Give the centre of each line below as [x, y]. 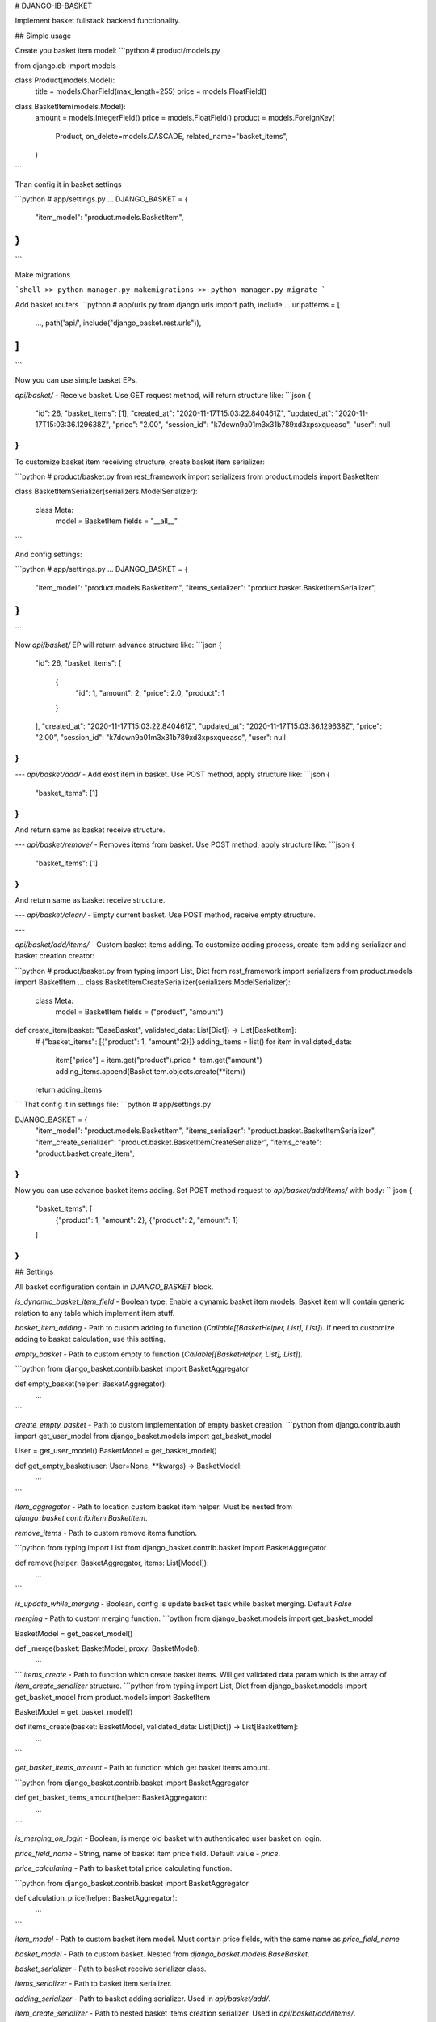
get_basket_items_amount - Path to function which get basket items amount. [143, 1768]
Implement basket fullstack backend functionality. [98, 21]
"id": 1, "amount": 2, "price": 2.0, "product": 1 [150, 693]
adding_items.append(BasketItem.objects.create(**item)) [151, 1071]
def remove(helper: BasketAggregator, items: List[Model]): [112, 1563]
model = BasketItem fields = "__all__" [116, 521]
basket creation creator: [55, 956]
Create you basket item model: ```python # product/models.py [118, 51]
